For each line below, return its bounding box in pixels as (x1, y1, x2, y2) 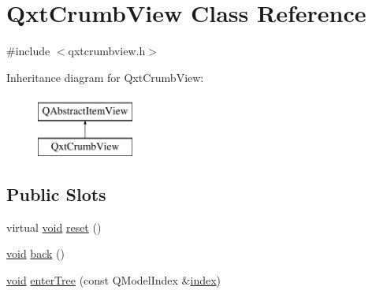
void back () (6, 245, 65, 262)
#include (6, 43, 50, 59)
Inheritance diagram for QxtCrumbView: (6, 69, 204, 85)
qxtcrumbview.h (68, 43, 146, 59)
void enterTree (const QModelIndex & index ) (6, 271, 221, 288)
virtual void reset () (6, 218, 102, 235)
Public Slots (6, 181, 106, 206)
